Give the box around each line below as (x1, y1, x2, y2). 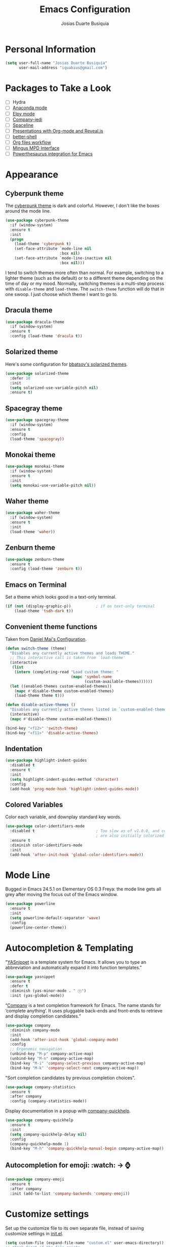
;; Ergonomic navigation (10, 1047, 62, 1052)
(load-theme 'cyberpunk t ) (14, 242, 71, 247)
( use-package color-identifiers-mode (5, 824, 85, 829)
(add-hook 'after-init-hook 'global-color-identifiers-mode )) (10, 852, 144, 857)
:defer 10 (10, 375, 30, 381)
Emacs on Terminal (5, 580, 67, 589)
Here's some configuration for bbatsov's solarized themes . (5, 361, 128, 367)
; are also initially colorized (96, 833, 164, 838)
